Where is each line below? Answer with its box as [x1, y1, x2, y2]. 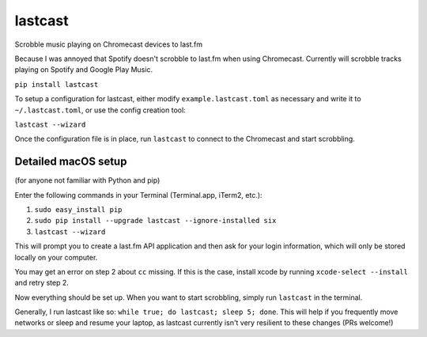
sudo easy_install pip [34, 205, 123, 214]
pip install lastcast [14, 80, 99, 89]
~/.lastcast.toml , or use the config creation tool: [14, 105, 186, 115]
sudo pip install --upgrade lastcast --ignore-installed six [34, 216, 277, 225]
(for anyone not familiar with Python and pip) [14, 176, 161, 185]
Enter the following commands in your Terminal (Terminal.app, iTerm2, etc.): [14, 190, 263, 199]
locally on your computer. [14, 252, 98, 262]
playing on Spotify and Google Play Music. [14, 65, 153, 74]
